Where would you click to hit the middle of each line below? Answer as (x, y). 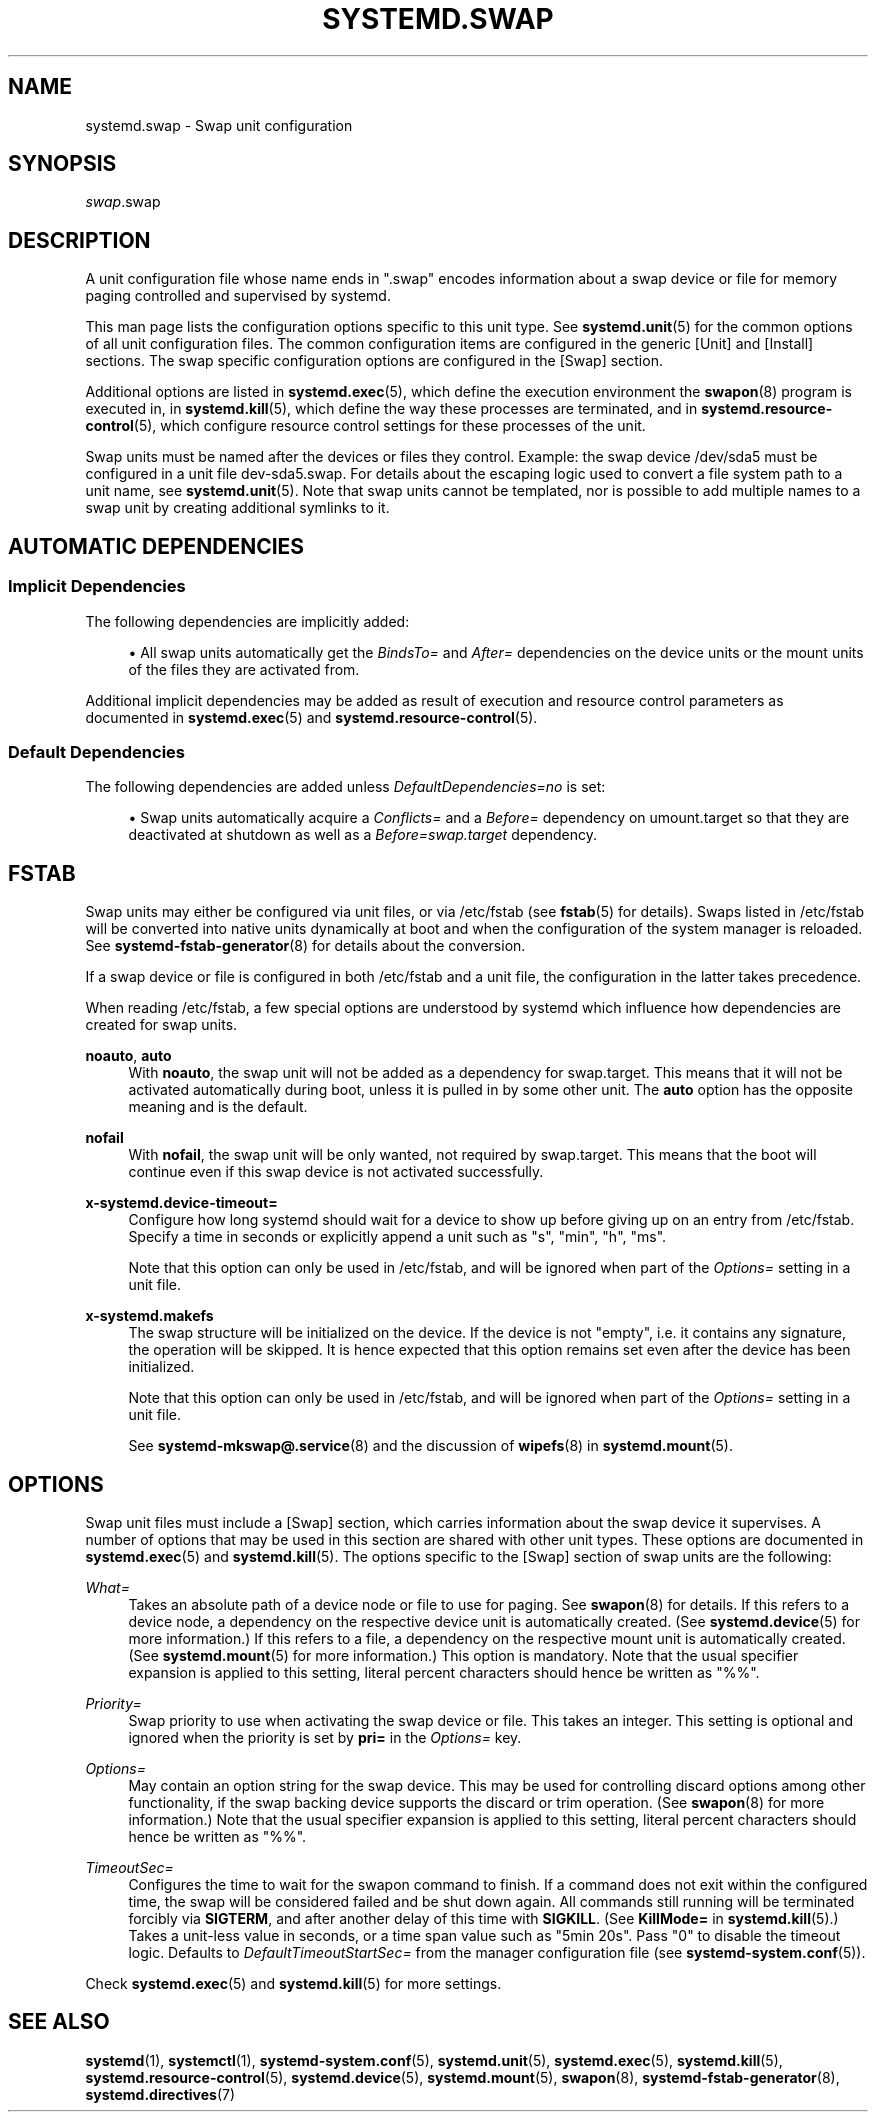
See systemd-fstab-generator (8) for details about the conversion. (305, 946)
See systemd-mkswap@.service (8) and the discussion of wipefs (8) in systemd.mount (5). (430, 1446)
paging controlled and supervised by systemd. (238, 296)
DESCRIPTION (79, 240)
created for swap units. (161, 1025)
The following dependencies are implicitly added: (247, 621)
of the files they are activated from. (244, 669)
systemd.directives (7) (160, 2094)
